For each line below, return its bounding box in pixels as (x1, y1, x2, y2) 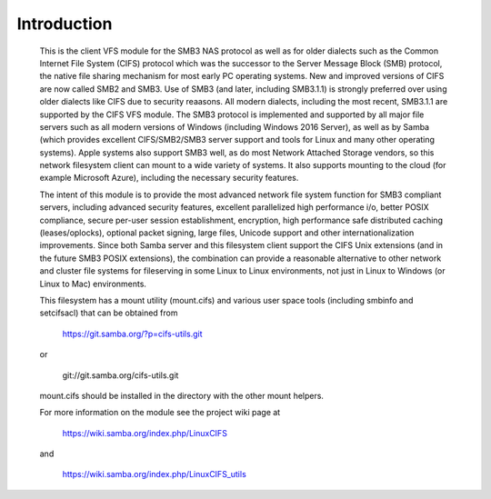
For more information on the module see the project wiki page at (39, 407, 281, 418)
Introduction (16, 14, 113, 34)
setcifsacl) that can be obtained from (39, 307, 178, 318)
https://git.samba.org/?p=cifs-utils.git (62, 328, 203, 339)
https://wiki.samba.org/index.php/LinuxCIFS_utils (62, 469, 247, 480)
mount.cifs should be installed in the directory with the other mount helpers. (39, 390, 325, 401)
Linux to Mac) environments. (39, 278, 147, 289)
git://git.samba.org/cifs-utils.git (62, 369, 179, 381)
